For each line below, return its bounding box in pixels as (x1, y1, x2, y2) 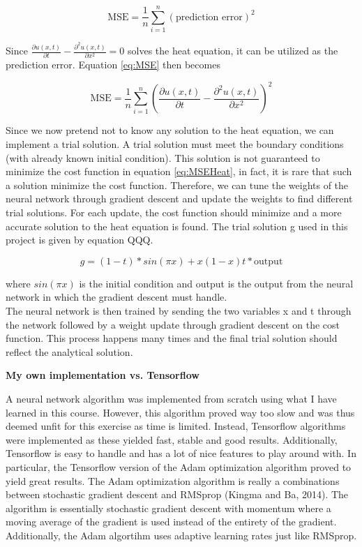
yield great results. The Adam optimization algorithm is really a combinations (6, 473, 340, 488)
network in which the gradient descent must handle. (6, 290, 227, 304)
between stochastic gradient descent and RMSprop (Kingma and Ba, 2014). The (6, 487, 349, 502)
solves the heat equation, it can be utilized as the (128, 43, 338, 58)
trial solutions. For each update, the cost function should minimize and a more (6, 205, 342, 220)
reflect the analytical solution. (6, 344, 133, 359)
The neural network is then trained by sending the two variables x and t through (6, 304, 352, 317)
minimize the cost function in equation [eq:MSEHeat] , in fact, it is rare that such (6, 164, 352, 179)
